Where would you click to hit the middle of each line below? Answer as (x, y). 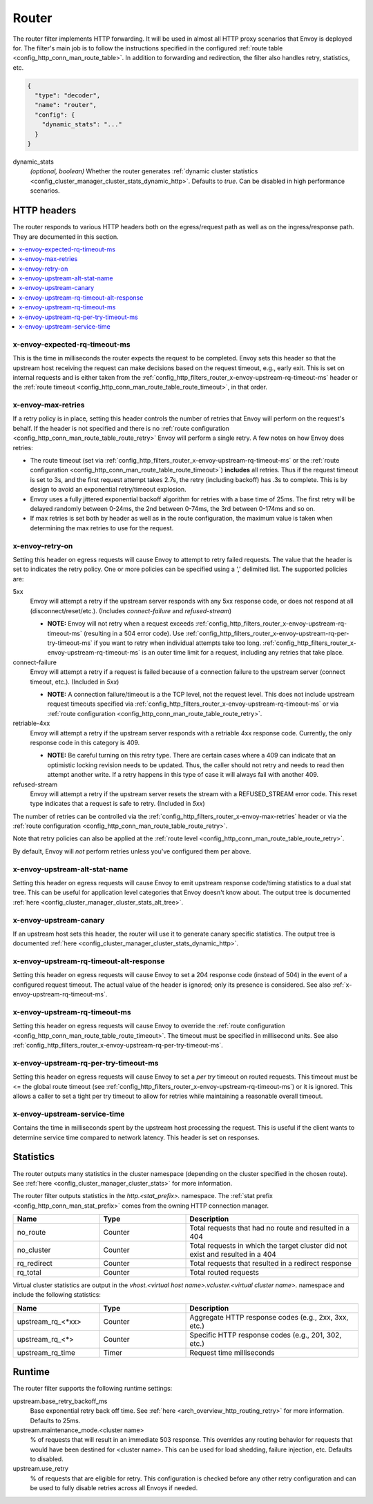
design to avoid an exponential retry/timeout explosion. (108, 490)
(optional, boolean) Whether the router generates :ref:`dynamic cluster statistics (144, 171)
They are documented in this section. (66, 237)
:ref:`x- (342, 985)
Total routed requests (224, 1273)
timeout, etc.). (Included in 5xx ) (75, 682)
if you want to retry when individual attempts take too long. (178, 643)
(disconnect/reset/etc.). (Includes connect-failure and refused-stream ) (131, 610)
